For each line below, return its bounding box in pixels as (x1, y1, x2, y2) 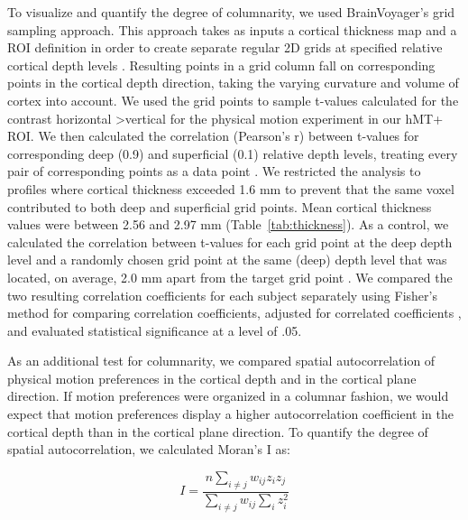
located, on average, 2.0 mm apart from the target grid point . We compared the (7, 267, 453, 286)
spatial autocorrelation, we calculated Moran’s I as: (7, 440, 290, 459)
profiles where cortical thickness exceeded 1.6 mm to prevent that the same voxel (7, 179, 454, 198)
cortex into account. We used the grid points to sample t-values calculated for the (7, 90, 459, 109)
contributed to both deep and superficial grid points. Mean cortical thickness (7, 197, 432, 216)
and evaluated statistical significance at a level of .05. (7, 320, 302, 339)
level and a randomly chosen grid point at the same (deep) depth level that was (7, 250, 447, 269)
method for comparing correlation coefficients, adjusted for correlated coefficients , (7, 303, 462, 322)
